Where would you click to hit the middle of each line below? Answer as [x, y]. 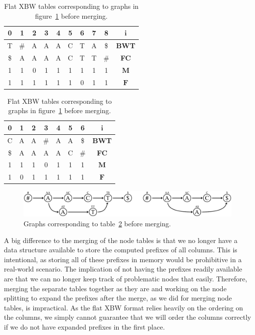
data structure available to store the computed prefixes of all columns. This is [121, 250]
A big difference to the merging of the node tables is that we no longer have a [121, 240]
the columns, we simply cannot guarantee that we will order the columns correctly [127, 317]
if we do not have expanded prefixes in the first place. [85, 327]
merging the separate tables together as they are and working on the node [115, 288]
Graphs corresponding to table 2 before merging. [97, 224]
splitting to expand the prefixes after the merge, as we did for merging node [118, 298]
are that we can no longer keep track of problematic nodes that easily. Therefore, [126, 279]
